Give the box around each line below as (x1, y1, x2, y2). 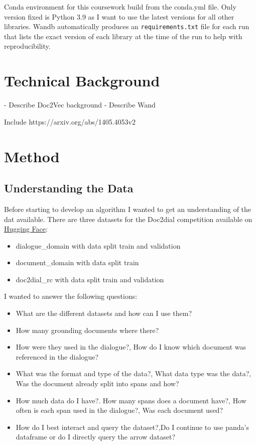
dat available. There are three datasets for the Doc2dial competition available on (4, 213, 252, 224)
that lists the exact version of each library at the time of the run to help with (4, 31, 242, 41)
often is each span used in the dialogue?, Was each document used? (16, 405, 223, 415)
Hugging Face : (4, 224, 48, 234)
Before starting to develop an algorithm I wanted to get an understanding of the (4, 203, 251, 214)
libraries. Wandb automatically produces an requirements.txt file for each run (4, 21, 249, 32)
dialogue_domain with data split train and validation (16, 240, 181, 251)
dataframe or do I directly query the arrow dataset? (16, 431, 176, 442)
